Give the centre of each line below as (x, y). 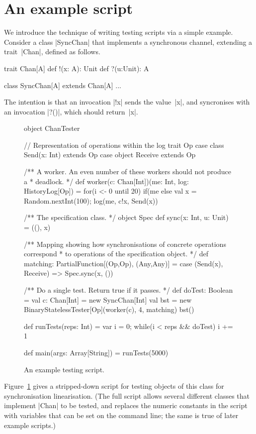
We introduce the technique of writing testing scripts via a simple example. (119, 32)
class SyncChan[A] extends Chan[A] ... (63, 85)
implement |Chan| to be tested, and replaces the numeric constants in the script (126, 405)
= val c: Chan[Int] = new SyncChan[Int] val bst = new (108, 299)
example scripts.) (30, 425)
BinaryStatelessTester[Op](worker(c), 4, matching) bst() (109, 309)
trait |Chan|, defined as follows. (52, 52)
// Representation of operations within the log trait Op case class (124, 145)
